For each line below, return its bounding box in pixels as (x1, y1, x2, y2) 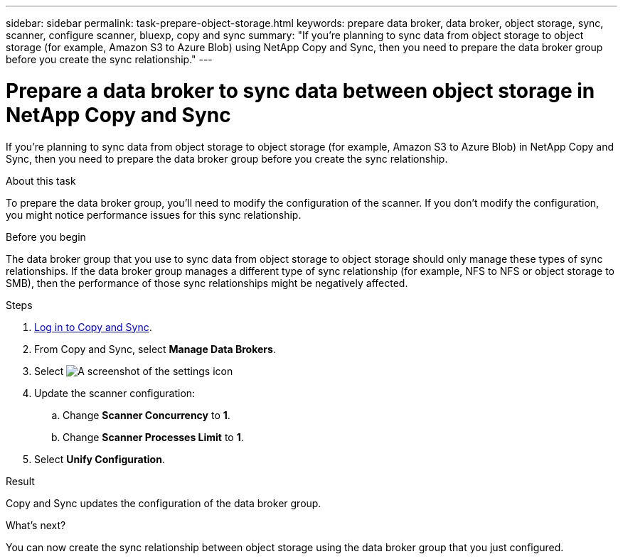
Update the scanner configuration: (34, 386, 196, 399)
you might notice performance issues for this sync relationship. (6, 208, 302, 221)
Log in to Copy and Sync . (34, 320, 152, 333)
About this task (6, 174, 76, 187)
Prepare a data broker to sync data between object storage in (6, 78, 595, 103)
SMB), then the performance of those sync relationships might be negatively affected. (6, 276, 408, 289)
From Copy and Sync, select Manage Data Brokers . (34, 342, 276, 355)
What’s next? (6, 519, 66, 531)
